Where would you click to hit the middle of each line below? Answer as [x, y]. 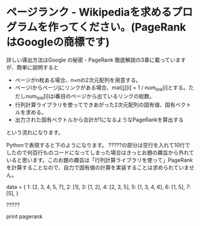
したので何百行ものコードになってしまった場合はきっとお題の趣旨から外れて [100, 152]
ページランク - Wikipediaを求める [89, 12]
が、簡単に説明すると [32, 67]
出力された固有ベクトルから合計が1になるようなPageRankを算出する [99, 120]
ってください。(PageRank [122, 27]
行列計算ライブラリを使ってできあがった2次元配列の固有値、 [90, 105]
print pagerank [25, 216]
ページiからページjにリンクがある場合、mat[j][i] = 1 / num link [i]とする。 [102, 88]
